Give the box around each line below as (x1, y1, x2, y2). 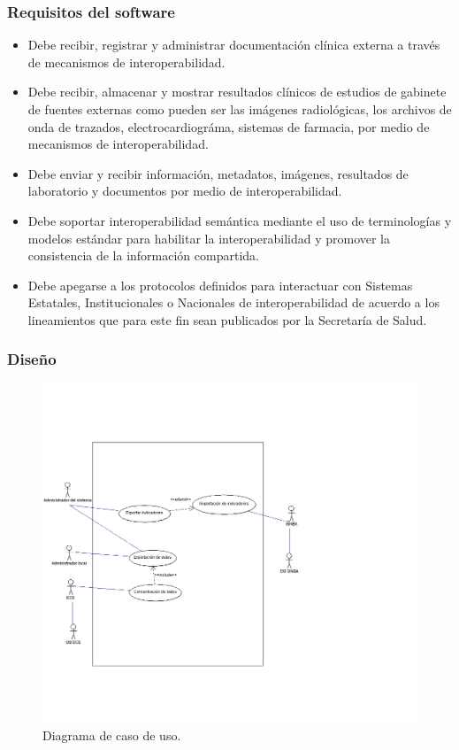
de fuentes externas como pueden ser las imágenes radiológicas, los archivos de (27, 100, 452, 118)
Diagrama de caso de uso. (42, 726, 181, 745)
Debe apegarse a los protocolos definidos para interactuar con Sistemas (27, 275, 413, 294)
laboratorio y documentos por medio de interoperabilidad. (27, 182, 342, 200)
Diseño (7, 348, 57, 370)
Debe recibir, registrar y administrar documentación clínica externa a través (27, 35, 440, 54)
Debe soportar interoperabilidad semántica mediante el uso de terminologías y (27, 211, 452, 229)
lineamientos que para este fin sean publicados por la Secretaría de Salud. (27, 310, 427, 329)
